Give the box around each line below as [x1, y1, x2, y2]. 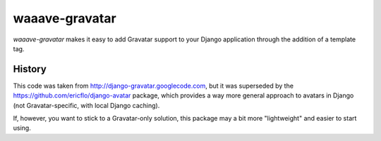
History [13, 63, 47, 75]
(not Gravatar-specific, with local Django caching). [13, 101, 160, 109]
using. [13, 123, 31, 133]
